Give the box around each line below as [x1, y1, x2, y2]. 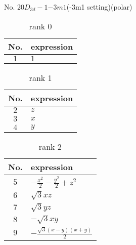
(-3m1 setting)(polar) [66, 2, 132, 12]
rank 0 [29, 20, 52, 32]
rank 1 [29, 71, 52, 84]
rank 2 [38, 140, 62, 152]
